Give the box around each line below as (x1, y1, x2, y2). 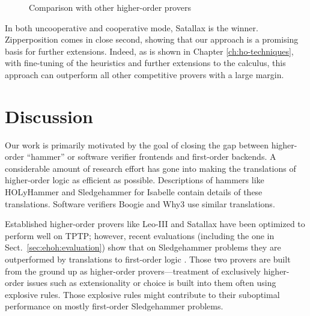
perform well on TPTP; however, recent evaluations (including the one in (5, 229, 275, 242)
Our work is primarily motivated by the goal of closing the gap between (5, 138, 269, 151)
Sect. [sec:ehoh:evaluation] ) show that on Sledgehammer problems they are (5, 241, 281, 254)
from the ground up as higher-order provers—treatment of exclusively (5, 264, 261, 277)
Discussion (5, 103, 93, 128)
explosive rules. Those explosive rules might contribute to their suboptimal (5, 288, 280, 300)
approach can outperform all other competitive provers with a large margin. (5, 68, 284, 81)
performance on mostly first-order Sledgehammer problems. (5, 300, 223, 312)
